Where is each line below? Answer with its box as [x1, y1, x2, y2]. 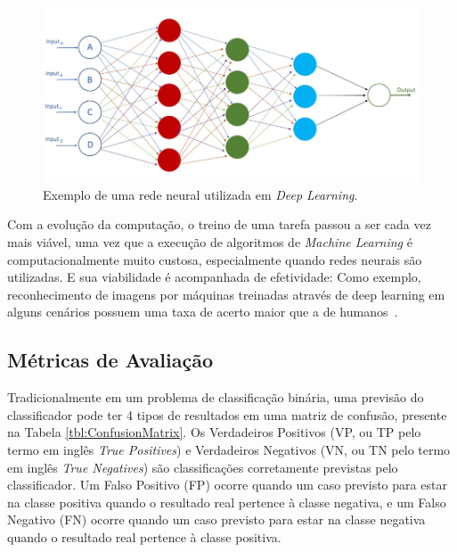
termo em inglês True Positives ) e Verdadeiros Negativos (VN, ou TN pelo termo [7, 440, 451, 458]
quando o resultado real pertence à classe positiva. [7, 527, 282, 546]
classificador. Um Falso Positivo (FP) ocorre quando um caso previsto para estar [7, 475, 447, 494]
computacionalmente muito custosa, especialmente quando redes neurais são [7, 250, 422, 268]
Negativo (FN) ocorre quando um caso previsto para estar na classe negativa [7, 510, 426, 529]
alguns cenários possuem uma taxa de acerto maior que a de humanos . [7, 302, 398, 321]
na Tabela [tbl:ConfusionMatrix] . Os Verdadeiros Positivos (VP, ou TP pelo [7, 423, 421, 441]
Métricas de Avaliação [7, 346, 213, 374]
